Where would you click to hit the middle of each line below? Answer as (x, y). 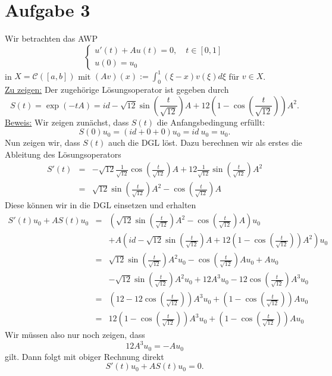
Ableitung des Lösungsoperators (63, 154)
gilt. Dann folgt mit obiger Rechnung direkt (84, 356)
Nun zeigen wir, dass (43, 142)
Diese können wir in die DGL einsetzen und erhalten (101, 205)
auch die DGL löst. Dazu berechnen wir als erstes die (205, 142)
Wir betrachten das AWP (51, 38)
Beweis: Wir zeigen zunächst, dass (67, 122)
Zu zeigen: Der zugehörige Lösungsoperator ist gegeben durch (117, 90)
